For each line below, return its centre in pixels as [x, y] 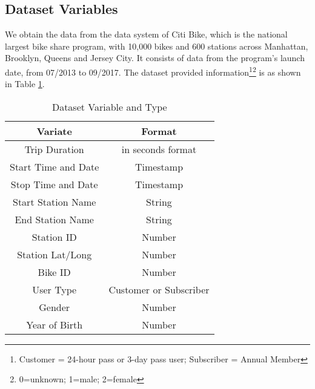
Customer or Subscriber [159, 289]
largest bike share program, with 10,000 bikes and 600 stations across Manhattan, [157, 46]
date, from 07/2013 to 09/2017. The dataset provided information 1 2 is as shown [153, 71]
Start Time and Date [55, 166]
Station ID [54, 237]
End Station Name [54, 219]
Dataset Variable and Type [109, 106]
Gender [55, 307]
